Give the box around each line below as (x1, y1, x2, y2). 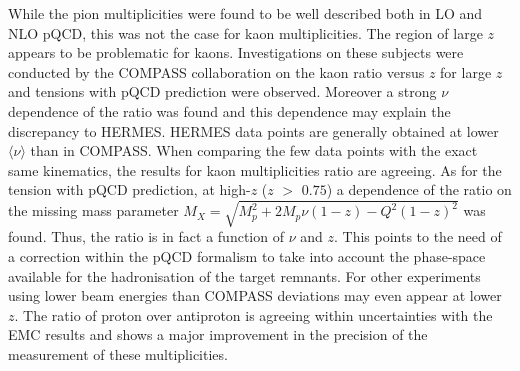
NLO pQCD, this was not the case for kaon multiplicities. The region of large (8, 22, 483, 43)
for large (440, 61, 492, 82)
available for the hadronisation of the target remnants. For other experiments (8, 265, 481, 286)
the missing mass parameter (8, 200, 179, 221)
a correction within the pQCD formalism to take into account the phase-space (8, 246, 486, 267)
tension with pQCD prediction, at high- (8, 179, 251, 200)
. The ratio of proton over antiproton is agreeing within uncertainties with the (14, 304, 493, 325)
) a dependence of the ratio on (326, 179, 512, 200)
